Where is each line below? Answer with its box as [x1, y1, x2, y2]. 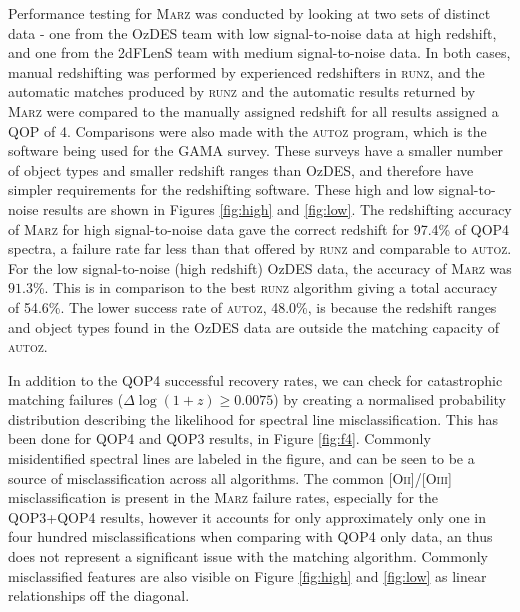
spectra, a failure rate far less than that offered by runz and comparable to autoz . [8, 238, 512, 259]
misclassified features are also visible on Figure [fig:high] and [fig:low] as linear [8, 565, 487, 586]
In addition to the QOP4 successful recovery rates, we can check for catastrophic [8, 369, 503, 390]
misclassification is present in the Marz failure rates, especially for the [8, 487, 438, 508]
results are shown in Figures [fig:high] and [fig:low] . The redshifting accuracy [43, 198, 512, 219]
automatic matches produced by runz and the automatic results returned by [8, 81, 476, 102]
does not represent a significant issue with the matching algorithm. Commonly [8, 546, 488, 567]
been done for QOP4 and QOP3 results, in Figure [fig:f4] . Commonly [8, 428, 431, 449]
